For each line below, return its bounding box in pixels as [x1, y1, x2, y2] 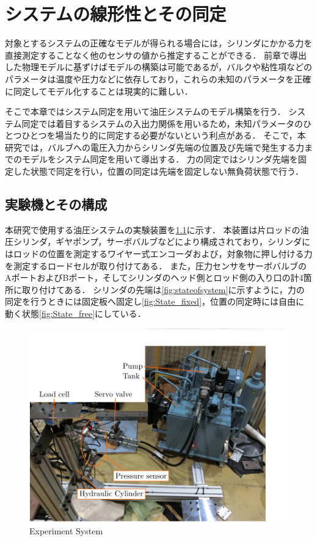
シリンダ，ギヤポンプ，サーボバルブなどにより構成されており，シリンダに [13, 235, 311, 248]
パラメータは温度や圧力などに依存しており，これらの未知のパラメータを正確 [5, 72, 312, 85]
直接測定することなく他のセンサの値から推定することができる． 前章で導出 [5, 48, 307, 61]
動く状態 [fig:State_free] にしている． [5, 307, 146, 320]
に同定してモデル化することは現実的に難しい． [5, 84, 193, 97]
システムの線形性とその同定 [5, 1, 227, 26]
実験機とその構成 [5, 195, 107, 214]
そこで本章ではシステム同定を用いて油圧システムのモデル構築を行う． [5, 105, 286, 118]
